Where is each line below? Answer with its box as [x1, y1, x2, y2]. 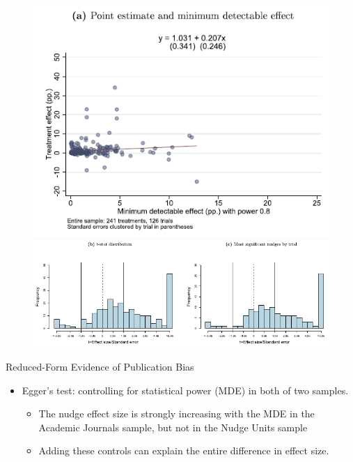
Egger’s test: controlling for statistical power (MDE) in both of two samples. [22, 382, 349, 397]
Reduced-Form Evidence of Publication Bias [6, 359, 194, 374]
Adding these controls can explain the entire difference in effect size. [38, 443, 329, 458]
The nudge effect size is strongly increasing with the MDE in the [38, 406, 315, 421]
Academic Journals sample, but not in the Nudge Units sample [38, 419, 308, 434]
